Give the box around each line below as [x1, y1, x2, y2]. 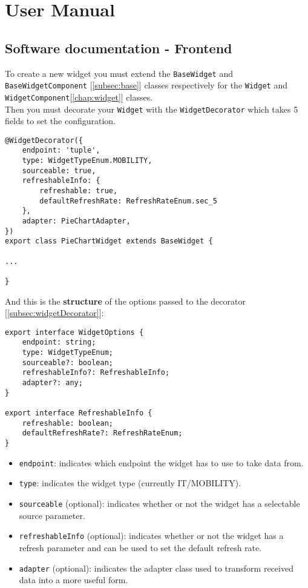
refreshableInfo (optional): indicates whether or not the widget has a [19, 529, 284, 542]
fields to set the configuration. [5, 114, 116, 127]
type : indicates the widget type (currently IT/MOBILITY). [19, 477, 241, 489]
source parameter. [19, 509, 85, 521]
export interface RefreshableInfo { [5, 409, 152, 418]
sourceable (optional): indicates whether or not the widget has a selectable [19, 497, 300, 510]
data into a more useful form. [19, 573, 128, 586]
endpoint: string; [22, 338, 96, 347]
